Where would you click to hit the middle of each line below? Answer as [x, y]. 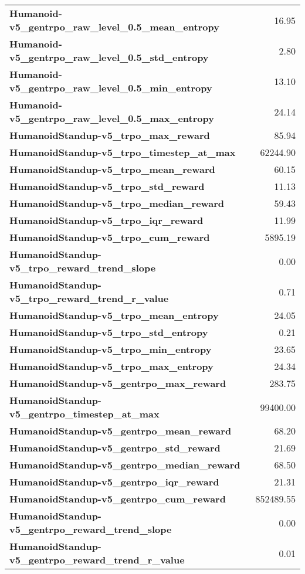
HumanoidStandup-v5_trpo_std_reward [107, 186]
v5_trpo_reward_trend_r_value [89, 298]
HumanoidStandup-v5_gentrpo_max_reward [118, 383]
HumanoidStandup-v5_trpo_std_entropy [109, 332]
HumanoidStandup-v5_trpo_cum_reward [110, 237]
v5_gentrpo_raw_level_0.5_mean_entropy [114, 27]
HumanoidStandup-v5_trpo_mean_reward [112, 169]
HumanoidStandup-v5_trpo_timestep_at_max [123, 152]
